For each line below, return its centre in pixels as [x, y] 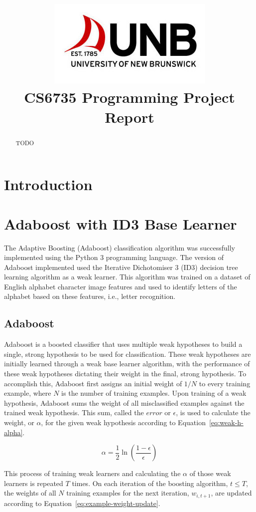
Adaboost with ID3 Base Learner [121, 223]
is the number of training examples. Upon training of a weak [154, 393]
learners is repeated [34, 483]
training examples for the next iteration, [128, 493]
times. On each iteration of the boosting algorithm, [150, 483]
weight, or [19, 422]
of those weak [210, 473]
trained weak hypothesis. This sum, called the [74, 412]
